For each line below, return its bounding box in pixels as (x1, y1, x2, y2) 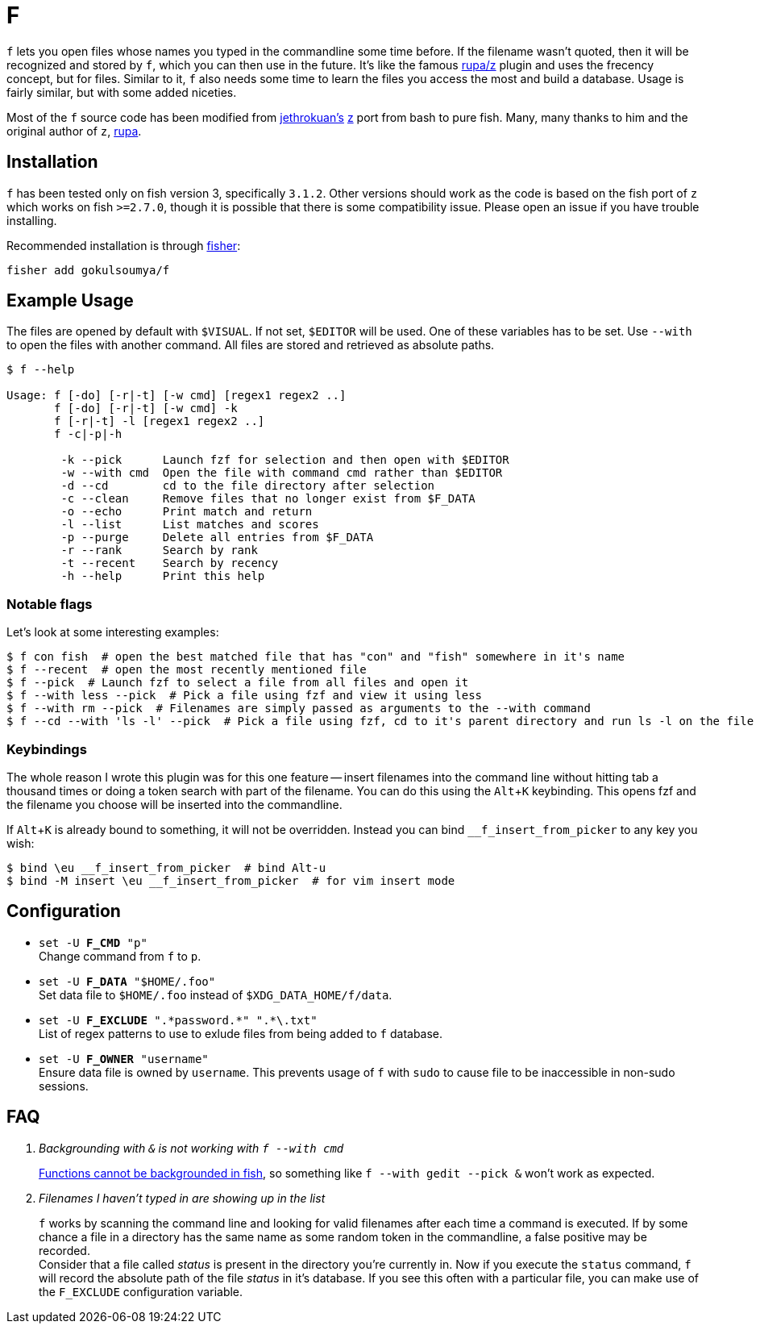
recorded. (39, 1243, 90, 1257)
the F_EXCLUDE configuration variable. (39, 1284, 243, 1299)
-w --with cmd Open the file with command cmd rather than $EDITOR (60, 466, 503, 480)
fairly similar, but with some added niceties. (6, 85, 237, 99)
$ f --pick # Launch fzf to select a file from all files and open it (6, 676, 469, 690)
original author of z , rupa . (6, 123, 142, 138)
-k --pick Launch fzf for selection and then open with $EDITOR (60, 453, 509, 467)
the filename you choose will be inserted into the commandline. (6, 797, 343, 811)
